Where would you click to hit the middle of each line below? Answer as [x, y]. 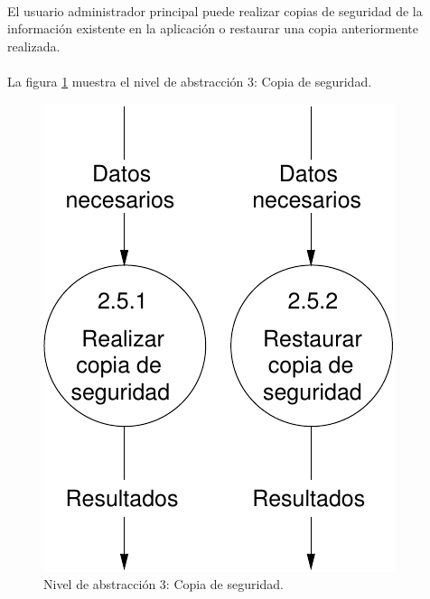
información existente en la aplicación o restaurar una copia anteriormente [213, 28]
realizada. [34, 46]
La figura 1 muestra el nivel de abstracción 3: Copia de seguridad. [190, 81]
